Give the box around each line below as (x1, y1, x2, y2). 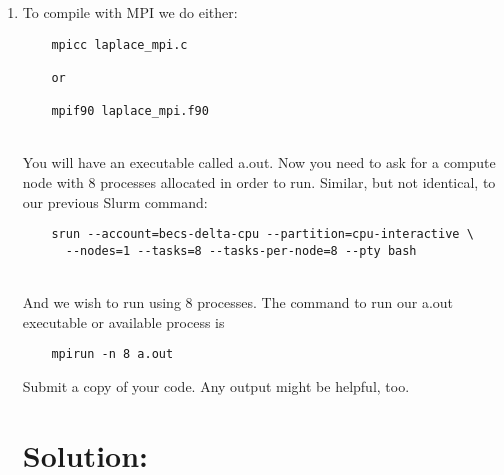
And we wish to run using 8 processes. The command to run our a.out (22, 292, 454, 313)
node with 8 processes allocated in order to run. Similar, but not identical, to (22, 172, 496, 193)
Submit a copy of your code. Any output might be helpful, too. (22, 376, 410, 396)
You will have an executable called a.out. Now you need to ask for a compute (22, 152, 496, 173)
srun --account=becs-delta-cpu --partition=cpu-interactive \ (51, 227, 474, 242)
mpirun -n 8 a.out (51, 347, 174, 362)
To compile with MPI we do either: (22, 2, 238, 22)
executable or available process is (22, 311, 225, 332)
